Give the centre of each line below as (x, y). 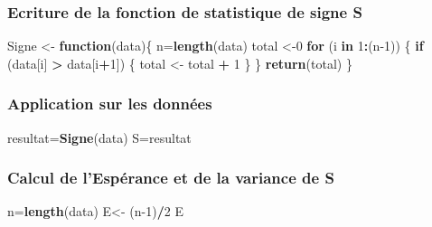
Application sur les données (110, 104)
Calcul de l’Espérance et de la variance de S (171, 178)
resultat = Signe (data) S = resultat (99, 137)
